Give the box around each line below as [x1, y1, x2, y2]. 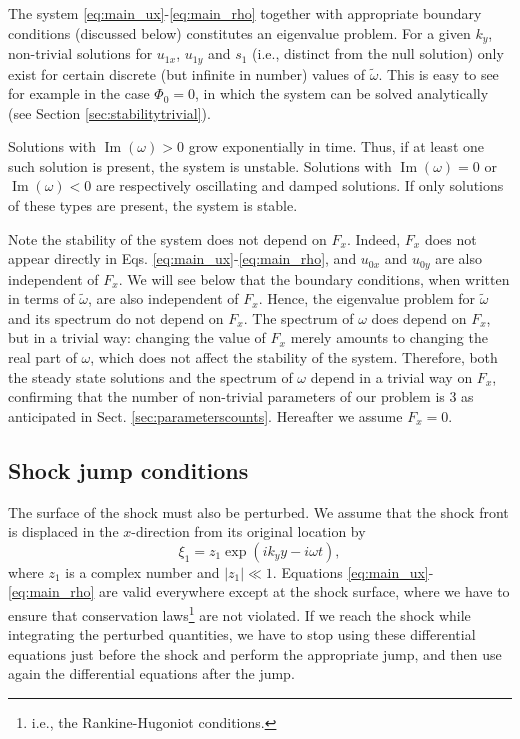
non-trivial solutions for [8, 43, 153, 64]
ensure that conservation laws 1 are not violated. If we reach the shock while [8, 602, 471, 625]
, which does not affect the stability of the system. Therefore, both [90, 347, 498, 368]
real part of [8, 347, 77, 368]
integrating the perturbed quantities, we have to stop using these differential [8, 624, 476, 645]
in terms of [8, 288, 75, 309]
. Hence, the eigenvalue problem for [258, 288, 475, 309]
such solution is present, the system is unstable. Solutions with [8, 155, 392, 176]
